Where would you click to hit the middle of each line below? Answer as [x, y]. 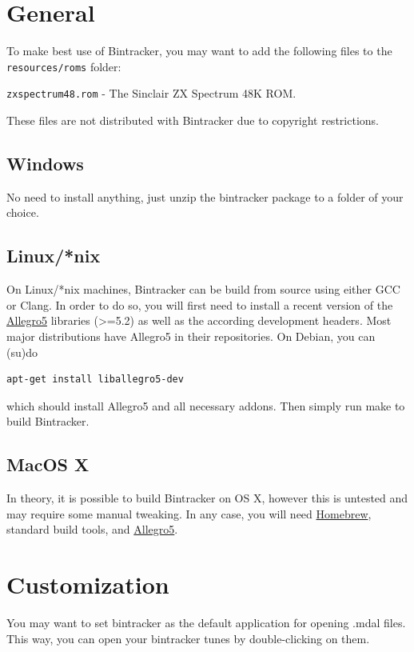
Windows [45, 164]
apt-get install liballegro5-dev [95, 380]
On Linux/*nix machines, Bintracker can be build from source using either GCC [203, 289]
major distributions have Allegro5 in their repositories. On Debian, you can [191, 336]
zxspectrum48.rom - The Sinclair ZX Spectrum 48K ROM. [151, 93]
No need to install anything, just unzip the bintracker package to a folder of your [205, 196]
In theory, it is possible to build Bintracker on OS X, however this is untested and [207, 498]
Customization [88, 584]
